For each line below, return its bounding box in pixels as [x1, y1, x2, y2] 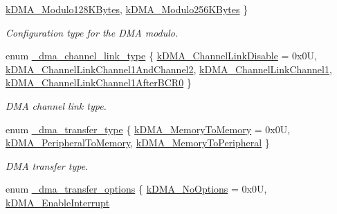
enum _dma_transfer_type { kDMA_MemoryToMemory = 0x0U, [6, 121, 291, 136]
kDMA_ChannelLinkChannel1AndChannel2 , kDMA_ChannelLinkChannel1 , [6, 61, 332, 76]
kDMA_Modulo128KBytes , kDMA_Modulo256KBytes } [6, 2, 248, 16]
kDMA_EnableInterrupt [6, 195, 110, 209]
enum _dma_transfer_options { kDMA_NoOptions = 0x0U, [6, 182, 267, 196]
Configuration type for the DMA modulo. [6, 25, 179, 39]
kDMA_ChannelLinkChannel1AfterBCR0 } [6, 75, 192, 90]
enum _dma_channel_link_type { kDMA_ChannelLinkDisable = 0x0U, [6, 48, 317, 63]
